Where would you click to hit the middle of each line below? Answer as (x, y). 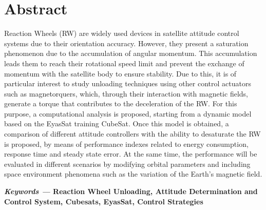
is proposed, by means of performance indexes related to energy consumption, (126, 144)
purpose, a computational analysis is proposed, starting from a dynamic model (128, 113)
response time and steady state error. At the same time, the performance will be (131, 154)
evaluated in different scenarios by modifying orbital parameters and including (127, 164)
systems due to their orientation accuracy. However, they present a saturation (126, 43)
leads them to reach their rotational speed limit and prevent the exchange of (124, 63)
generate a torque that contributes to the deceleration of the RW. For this (121, 103)
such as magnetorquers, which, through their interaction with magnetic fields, (126, 93)
